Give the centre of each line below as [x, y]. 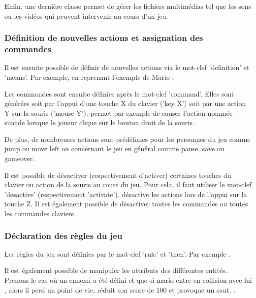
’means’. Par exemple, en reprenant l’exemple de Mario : [89, 77]
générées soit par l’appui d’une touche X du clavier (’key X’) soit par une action [125, 103]
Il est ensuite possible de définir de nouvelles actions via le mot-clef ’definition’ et [127, 67]
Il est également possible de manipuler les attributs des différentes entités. [116, 270]
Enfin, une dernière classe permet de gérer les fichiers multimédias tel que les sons [128, 6]
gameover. [20, 158]
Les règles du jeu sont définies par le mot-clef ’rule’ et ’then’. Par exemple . [117, 253]
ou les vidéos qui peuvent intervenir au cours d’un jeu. [86, 16]
